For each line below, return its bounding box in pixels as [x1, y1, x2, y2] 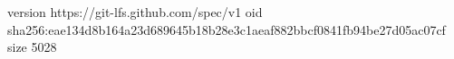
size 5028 [7, 38, 57, 56]
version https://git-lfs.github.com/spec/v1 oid [7, 3, 263, 21]
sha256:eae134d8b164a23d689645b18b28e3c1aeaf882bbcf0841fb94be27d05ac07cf [7, 20, 446, 38]
